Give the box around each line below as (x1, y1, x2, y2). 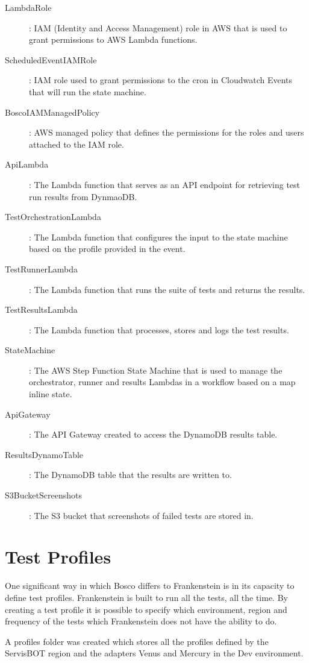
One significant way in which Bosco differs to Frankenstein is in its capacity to (5, 579, 295, 592)
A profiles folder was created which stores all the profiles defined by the (5, 635, 269, 647)
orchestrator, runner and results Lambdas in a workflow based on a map (29, 375, 296, 388)
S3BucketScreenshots (5, 489, 82, 501)
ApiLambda (5, 158, 49, 171)
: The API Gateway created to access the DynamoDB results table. (29, 428, 278, 441)
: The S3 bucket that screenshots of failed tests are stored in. (29, 509, 254, 521)
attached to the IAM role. (29, 137, 124, 150)
